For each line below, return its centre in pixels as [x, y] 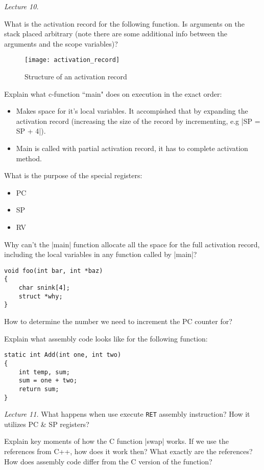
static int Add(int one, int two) [63, 355]
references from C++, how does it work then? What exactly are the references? [128, 451]
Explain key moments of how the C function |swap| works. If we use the [116, 441]
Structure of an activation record [76, 77]
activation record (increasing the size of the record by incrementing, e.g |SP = [138, 121]
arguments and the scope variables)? [61, 43]
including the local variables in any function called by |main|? [101, 254]
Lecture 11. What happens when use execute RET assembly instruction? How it [127, 414]
